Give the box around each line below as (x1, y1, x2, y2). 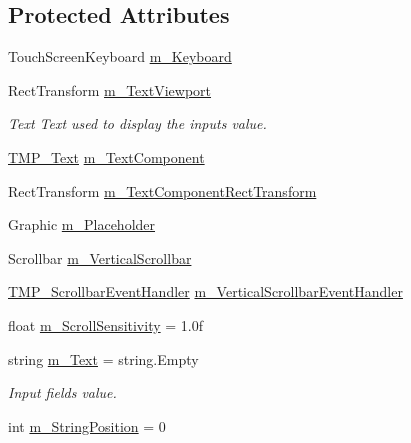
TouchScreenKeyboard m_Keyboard (8, 46, 232, 67)
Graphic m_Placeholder (8, 214, 156, 235)
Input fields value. (8, 382, 117, 403)
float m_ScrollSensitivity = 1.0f (8, 314, 204, 335)
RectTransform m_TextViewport (8, 79, 212, 100)
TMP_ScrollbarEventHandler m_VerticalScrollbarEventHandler (8, 281, 403, 302)
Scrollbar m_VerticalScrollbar (8, 247, 192, 268)
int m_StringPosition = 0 (8, 415, 166, 436)
